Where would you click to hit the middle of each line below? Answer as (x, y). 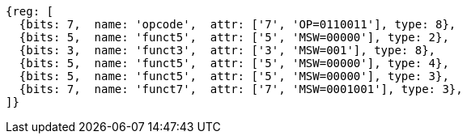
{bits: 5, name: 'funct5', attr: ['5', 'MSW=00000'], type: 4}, (234, 63)
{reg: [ (30, 11)
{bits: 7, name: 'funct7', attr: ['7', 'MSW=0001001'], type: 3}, (241, 89)
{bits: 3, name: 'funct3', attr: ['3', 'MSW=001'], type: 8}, (227, 50)
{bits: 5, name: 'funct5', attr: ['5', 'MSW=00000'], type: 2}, (234, 37)
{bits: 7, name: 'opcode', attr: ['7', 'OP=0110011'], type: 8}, (238, 24)
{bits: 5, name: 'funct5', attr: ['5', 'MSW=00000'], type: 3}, (234, 76)
